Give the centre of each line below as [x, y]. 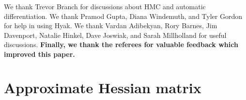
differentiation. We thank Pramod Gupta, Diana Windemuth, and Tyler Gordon [123, 16]
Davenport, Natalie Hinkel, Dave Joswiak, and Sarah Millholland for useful [115, 35]
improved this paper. [39, 54]
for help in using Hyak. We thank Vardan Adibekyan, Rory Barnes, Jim [111, 25]
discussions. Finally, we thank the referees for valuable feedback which [121, 44]
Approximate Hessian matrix [103, 87]
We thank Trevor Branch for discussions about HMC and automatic [105, 6]
